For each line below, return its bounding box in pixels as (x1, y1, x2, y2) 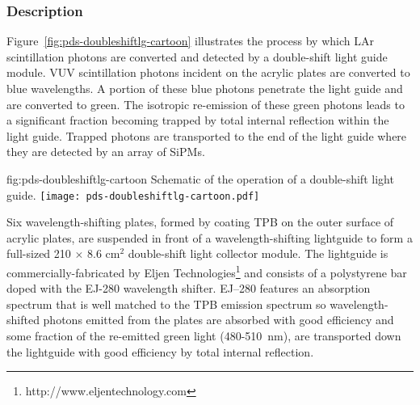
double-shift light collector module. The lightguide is (128, 245, 388, 262)
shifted (6, 311, 40, 328)
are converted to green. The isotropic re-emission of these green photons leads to (6, 95, 405, 112)
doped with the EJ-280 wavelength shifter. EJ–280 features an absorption (6, 280, 371, 297)
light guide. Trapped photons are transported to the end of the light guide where (6, 127, 407, 144)
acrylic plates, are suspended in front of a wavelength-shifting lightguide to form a (6, 229, 413, 246)
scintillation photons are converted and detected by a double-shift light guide (6, 48, 388, 65)
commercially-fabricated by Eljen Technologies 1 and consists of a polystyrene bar (6, 262, 407, 281)
